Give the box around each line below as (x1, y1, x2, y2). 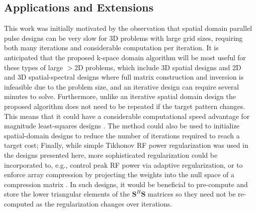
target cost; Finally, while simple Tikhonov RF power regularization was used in (4, 140, 249, 150)
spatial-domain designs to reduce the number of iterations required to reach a (4, 130, 240, 140)
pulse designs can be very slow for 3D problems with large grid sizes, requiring (4, 32, 243, 43)
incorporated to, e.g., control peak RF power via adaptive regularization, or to (4, 159, 243, 170)
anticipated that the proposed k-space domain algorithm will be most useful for (4, 52, 246, 62)
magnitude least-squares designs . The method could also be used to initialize (4, 120, 240, 131)
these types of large (4, 62, 63, 72)
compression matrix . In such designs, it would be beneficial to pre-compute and (4, 179, 248, 189)
